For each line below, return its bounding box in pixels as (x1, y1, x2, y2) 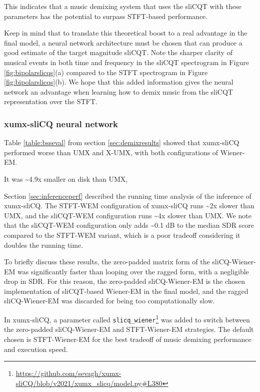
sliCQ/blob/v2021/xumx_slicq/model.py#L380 (15, 377, 162, 388)
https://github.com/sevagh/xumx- (15, 368, 121, 378)
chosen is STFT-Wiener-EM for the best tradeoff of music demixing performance (4, 333, 251, 344)
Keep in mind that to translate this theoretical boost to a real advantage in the (4, 28, 247, 38)
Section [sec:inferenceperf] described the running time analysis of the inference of (4, 190, 251, 201)
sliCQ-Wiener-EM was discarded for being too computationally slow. (4, 295, 215, 306)
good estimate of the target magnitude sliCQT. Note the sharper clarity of (4, 47, 232, 58)
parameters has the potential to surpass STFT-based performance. (4, 11, 208, 21)
